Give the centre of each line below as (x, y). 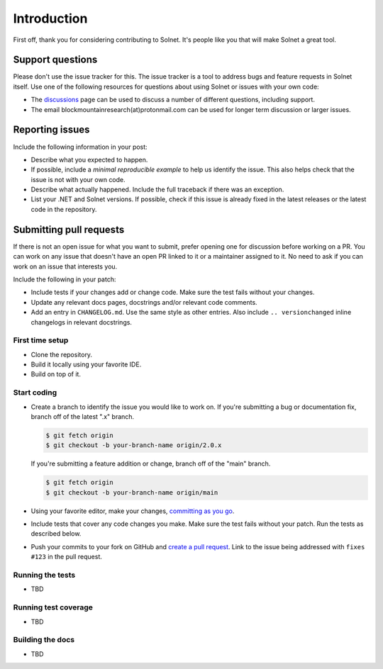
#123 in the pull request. (66, 557)
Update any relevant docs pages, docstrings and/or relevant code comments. (144, 302)
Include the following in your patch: (65, 279)
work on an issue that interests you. (65, 266)
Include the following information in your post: (81, 147)
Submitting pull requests (69, 229)
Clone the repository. (61, 354)
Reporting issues (51, 130)
